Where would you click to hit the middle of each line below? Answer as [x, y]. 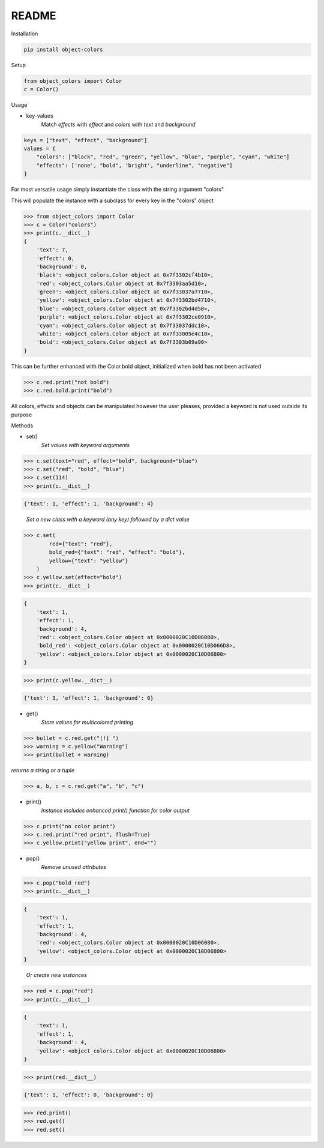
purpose [22, 415]
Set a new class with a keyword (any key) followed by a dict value [108, 520]
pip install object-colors [63, 49]
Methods [22, 425]
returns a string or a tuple [43, 771]
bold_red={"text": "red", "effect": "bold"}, [117, 552]
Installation [25, 34]
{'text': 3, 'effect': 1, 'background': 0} [89, 698]
